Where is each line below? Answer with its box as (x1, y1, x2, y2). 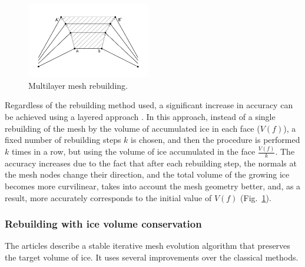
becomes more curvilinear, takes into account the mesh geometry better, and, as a (5, 180, 301, 192)
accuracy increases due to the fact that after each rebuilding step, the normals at (5, 156, 297, 169)
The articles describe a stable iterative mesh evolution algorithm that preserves (5, 239, 290, 252)
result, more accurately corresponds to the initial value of (5, 191, 212, 203)
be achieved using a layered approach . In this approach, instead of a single (5, 110, 276, 122)
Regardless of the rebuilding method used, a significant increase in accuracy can (5, 99, 293, 111)
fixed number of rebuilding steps (5, 133, 121, 146)
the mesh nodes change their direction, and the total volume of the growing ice (5, 168, 290, 181)
